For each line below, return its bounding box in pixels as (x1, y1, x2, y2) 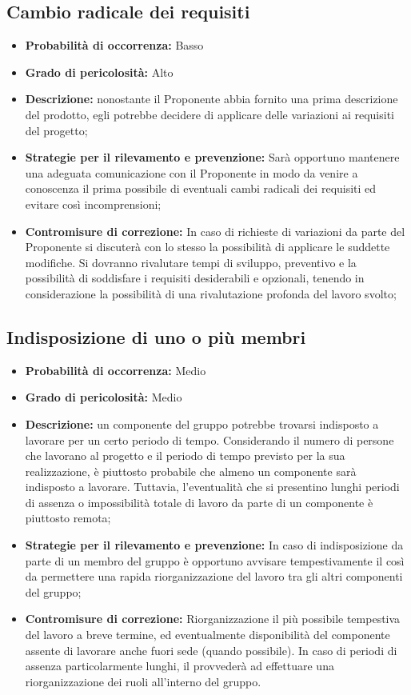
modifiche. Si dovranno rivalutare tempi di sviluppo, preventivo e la (25, 254, 357, 270)
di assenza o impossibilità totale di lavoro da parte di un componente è (25, 493, 373, 510)
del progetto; (25, 122, 88, 138)
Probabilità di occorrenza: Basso (25, 37, 204, 54)
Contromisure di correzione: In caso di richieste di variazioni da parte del (25, 222, 405, 239)
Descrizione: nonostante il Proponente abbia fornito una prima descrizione (25, 90, 398, 107)
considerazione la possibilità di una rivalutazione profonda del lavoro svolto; (25, 285, 397, 302)
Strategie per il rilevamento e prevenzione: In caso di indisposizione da (25, 537, 404, 553)
